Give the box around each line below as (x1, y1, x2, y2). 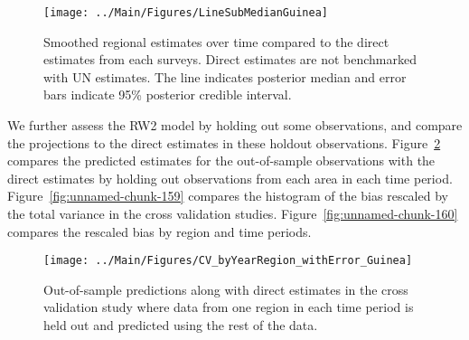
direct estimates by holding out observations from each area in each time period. (7, 168, 453, 187)
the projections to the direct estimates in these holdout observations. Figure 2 (7, 133, 441, 152)
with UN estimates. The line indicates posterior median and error (43, 67, 407, 86)
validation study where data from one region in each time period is (43, 297, 414, 316)
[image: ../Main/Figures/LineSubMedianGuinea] (43, 6, 328, 19)
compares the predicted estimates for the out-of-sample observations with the (7, 151, 436, 170)
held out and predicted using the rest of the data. (43, 316, 318, 335)
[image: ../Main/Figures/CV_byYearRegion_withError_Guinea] (43, 254, 413, 268)
